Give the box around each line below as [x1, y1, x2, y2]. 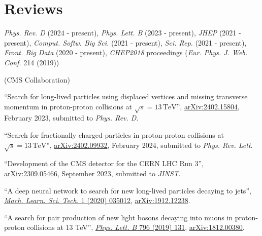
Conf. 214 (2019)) [4, 57, 59, 67]
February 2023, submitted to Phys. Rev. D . [4, 112, 139, 123]
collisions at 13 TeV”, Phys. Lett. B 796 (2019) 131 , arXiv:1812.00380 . [27, 222, 245, 232]
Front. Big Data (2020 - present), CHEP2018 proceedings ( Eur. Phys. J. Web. [4, 47, 248, 58]
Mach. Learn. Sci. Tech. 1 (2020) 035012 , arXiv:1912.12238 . [4, 195, 190, 206]
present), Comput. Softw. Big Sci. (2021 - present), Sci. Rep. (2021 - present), [4, 37, 247, 48]
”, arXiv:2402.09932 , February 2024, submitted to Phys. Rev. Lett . [46, 139, 253, 150]
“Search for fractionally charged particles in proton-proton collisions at [4, 130, 224, 140]
